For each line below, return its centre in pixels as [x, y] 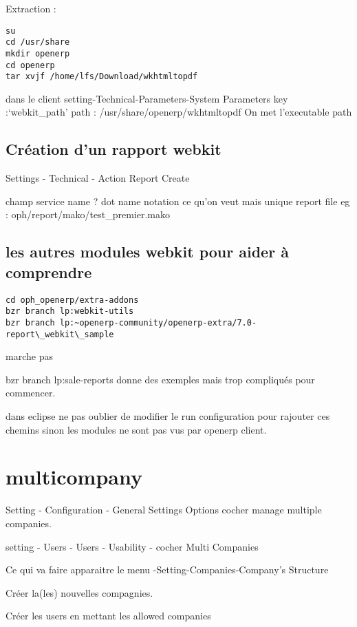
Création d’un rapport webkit [113, 149]
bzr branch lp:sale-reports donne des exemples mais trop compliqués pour [160, 379]
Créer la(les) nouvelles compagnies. [79, 592]
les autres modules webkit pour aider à [147, 252]
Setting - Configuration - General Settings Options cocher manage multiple [164, 510]
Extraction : [31, 8]
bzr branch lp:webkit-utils [70, 311]
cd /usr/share [38, 42]
